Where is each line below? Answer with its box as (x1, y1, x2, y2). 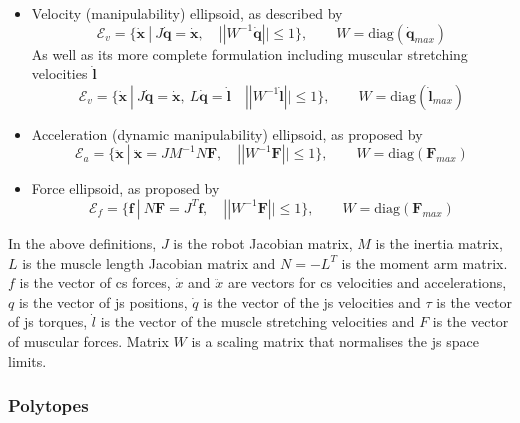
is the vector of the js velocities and (203, 291, 421, 312)
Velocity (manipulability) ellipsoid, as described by (31, 3, 343, 23)
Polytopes (8, 393, 89, 418)
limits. (8, 350, 47, 371)
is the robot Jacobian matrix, (173, 232, 353, 253)
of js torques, (8, 311, 88, 332)
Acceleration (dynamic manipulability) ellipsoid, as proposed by (31, 123, 423, 144)
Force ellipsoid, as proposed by (31, 178, 220, 199)
